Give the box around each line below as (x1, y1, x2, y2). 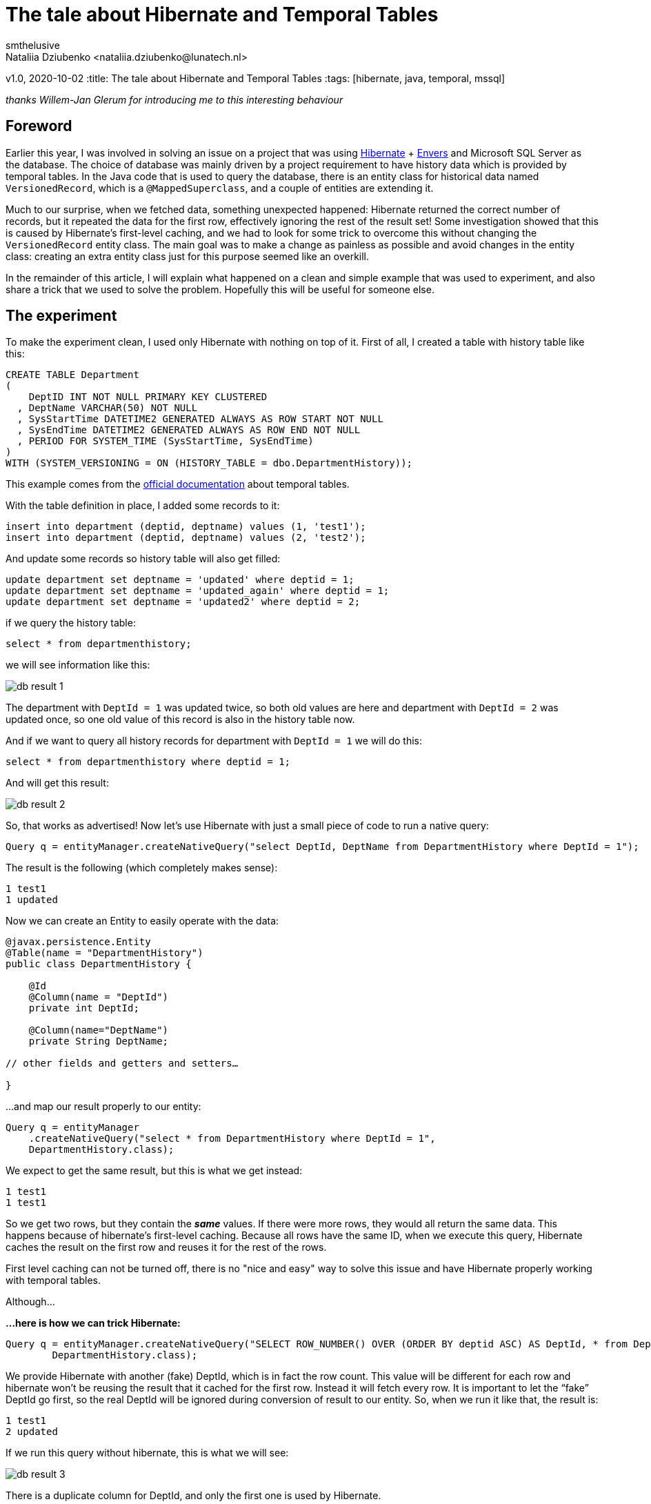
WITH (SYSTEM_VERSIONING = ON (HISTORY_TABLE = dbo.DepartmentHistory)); (6, 457, 413, 469)
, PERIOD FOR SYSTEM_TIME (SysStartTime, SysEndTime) (17, 435, 314, 447)
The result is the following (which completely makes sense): (6, 862, 278, 874)
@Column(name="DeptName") (28, 1025, 169, 1036)
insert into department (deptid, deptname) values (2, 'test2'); (6, 532, 366, 544)
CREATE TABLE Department (6, 369, 139, 381)
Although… (6, 1296, 55, 1308)
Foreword (6, 117, 72, 135)
